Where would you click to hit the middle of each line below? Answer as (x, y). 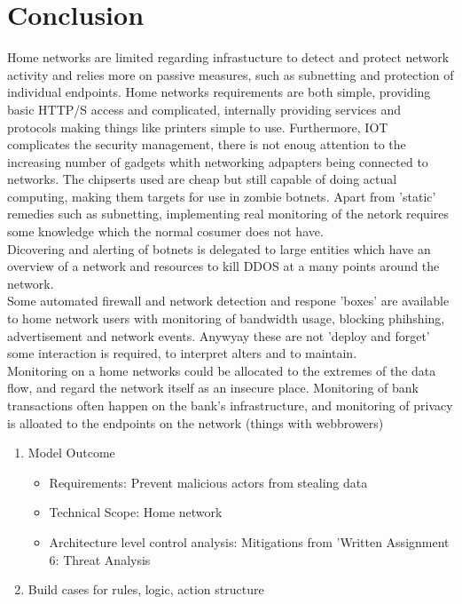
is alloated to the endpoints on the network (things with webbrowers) (196, 422)
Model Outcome (71, 453)
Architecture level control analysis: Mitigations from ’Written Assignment (249, 541)
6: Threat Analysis (100, 559)
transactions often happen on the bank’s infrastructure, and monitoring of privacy (230, 405)
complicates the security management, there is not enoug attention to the (207, 144)
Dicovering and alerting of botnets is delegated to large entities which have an (219, 248)
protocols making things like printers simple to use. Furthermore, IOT (198, 127)
